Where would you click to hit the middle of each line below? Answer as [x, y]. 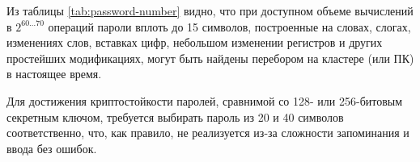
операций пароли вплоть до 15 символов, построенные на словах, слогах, [229, 26]
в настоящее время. [54, 74]
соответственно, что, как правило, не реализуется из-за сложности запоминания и [208, 133]
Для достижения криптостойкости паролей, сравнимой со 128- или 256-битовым [205, 100]
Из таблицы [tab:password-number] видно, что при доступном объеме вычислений [210, 10]
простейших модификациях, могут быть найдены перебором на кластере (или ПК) [210, 58]
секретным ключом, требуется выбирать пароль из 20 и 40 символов [175, 116]
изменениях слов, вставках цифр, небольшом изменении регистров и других [195, 42]
